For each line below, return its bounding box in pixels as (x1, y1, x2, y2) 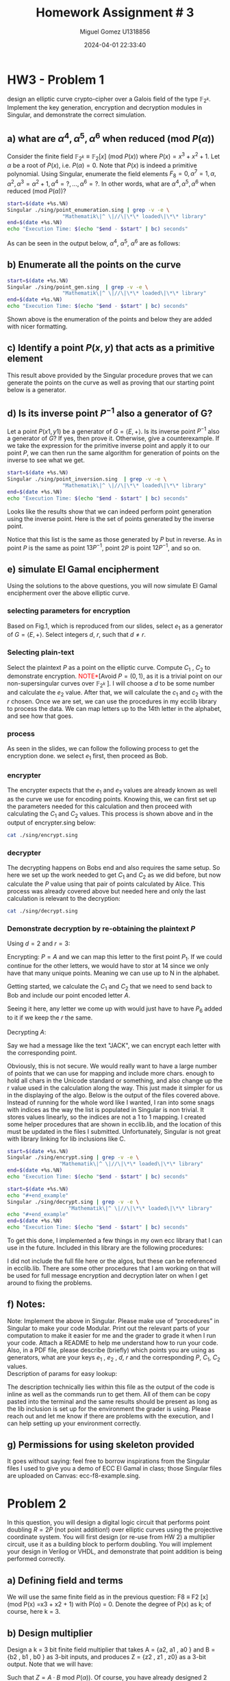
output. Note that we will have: (7, 1660, 93, 1668)
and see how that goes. (7, 712, 73, 720)
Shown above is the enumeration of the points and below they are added (7, 315, 212, 324)
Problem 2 (7, 1496, 66, 1511)
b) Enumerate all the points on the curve (7, 259, 181, 271)
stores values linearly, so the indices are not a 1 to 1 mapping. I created (7, 1113, 207, 1121)
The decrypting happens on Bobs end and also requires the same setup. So (7, 864, 220, 872)
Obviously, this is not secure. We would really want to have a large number (7, 1061, 218, 1070)
